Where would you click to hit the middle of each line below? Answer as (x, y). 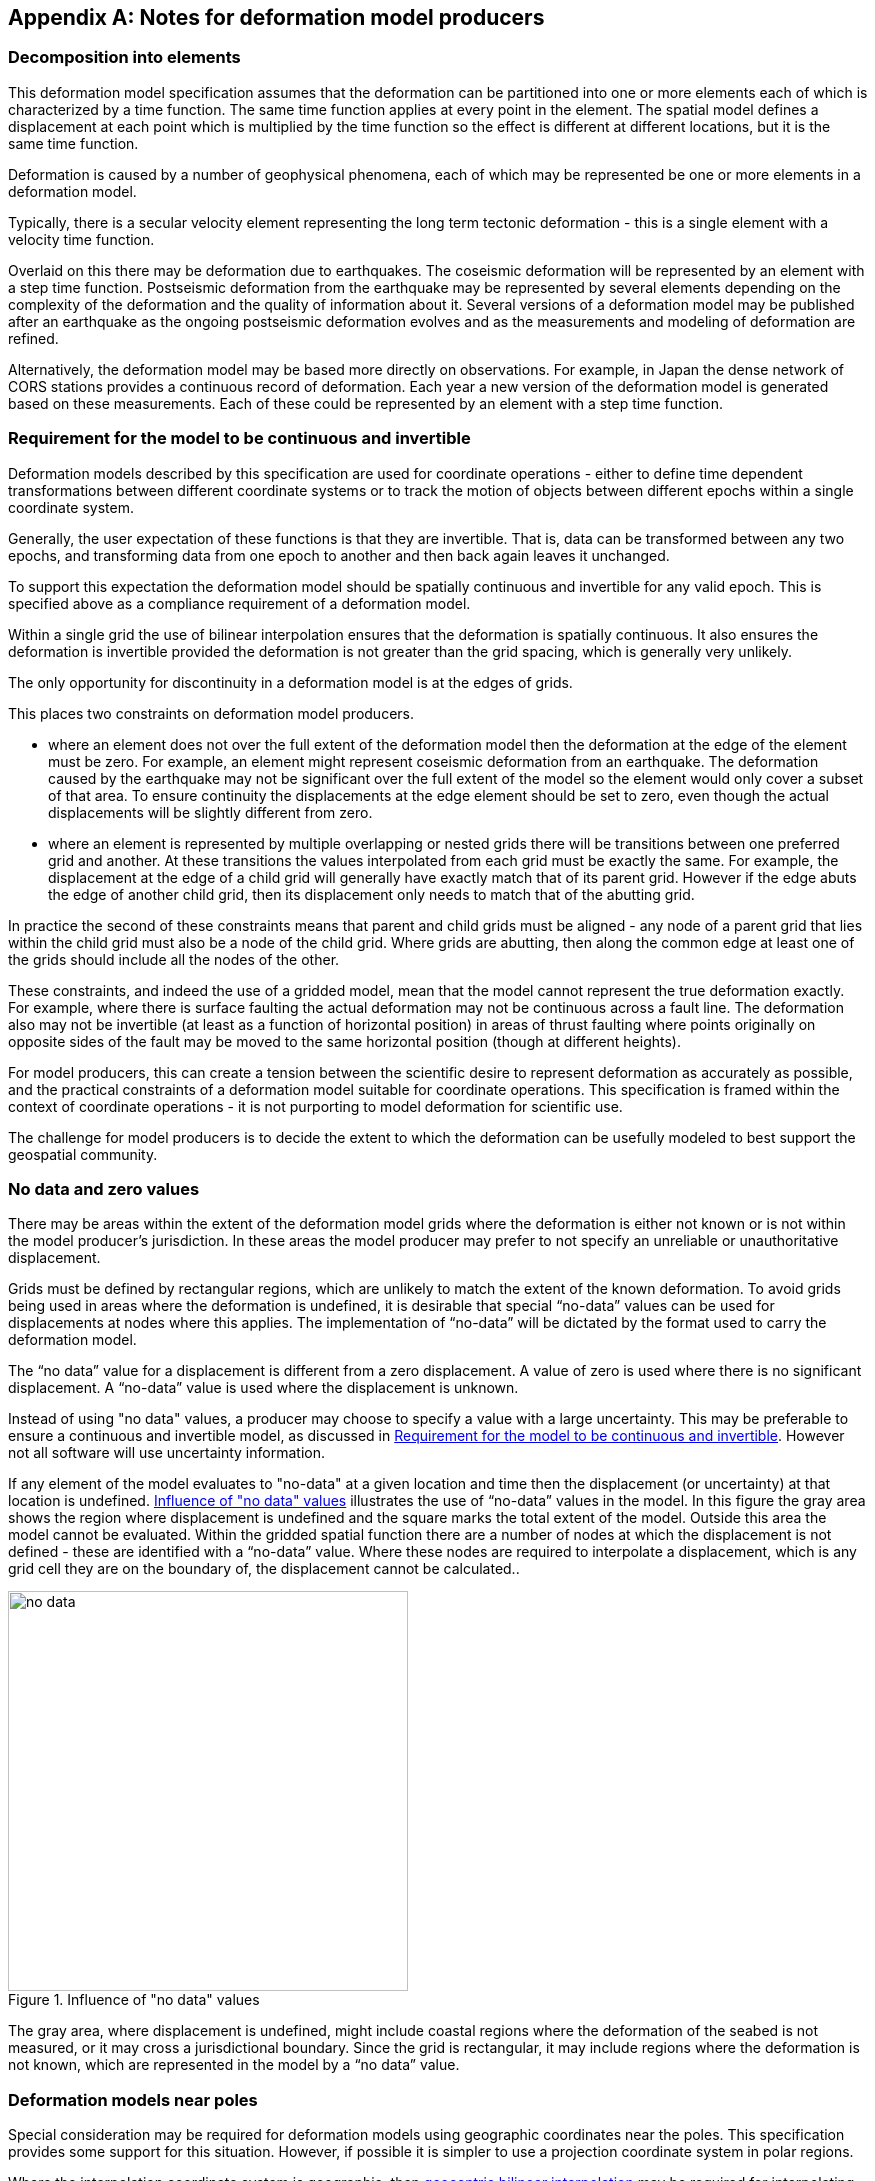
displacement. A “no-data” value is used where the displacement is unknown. (263, 1388)
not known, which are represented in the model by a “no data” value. (234, 2065)
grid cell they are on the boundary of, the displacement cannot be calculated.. (264, 1569)
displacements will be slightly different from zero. (210, 812)
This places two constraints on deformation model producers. (211, 713)
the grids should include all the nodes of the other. (174, 959)
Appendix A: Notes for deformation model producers (276, 17)
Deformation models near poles (133, 2099)
